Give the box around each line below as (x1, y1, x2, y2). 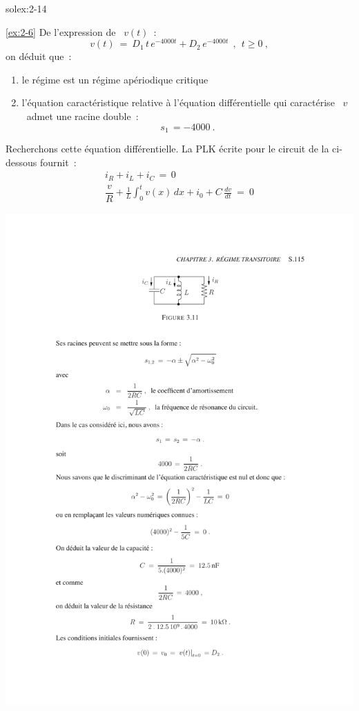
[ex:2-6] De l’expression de (6, 24, 116, 39)
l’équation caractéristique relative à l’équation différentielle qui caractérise (21, 95, 335, 110)
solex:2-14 (6, 1, 47, 15)
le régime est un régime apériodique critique (21, 72, 208, 86)
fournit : (39, 154, 77, 169)
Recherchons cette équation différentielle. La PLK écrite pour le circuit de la (6, 141, 329, 156)
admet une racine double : (26, 109, 139, 123)
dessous (6, 154, 37, 169)
